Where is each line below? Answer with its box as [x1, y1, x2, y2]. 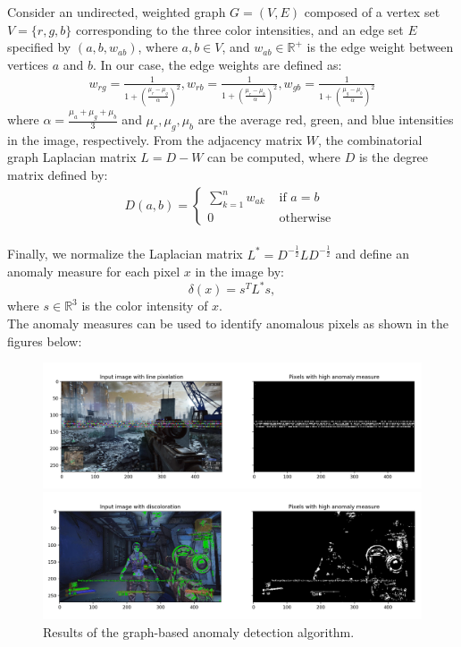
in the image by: [195, 262, 284, 281]
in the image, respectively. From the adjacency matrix [7, 130, 303, 149]
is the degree [358, 148, 429, 166]
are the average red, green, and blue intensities [197, 110, 454, 129]
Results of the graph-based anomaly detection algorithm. [43, 623, 355, 642]
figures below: [7, 331, 82, 350]
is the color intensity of [81, 296, 208, 315]
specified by [7, 38, 71, 56]
